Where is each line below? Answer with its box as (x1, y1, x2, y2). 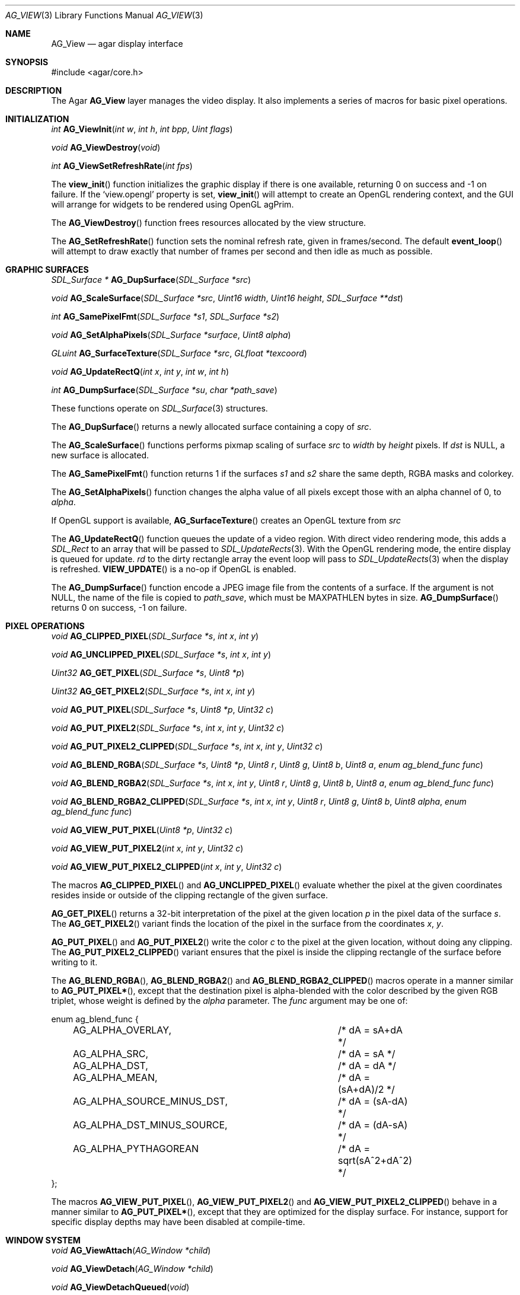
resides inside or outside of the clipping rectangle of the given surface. (51, 890, 328, 900)
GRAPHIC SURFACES (5, 264, 89, 275)
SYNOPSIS (5, 57, 49, 67)
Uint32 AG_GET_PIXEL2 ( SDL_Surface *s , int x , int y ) (51, 686, 255, 696)
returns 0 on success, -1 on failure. (51, 602, 187, 613)
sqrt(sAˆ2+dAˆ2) (337, 1154, 413, 1166)
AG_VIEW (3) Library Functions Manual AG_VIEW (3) (5, 10, 203, 20)
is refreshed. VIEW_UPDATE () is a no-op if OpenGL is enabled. (51, 564, 296, 574)
